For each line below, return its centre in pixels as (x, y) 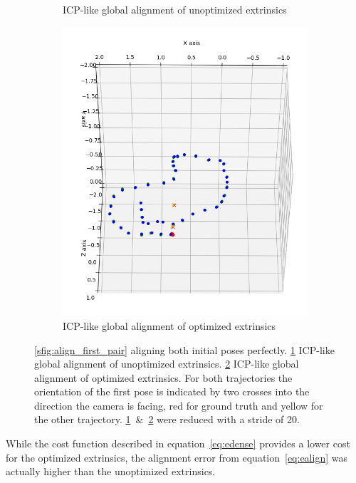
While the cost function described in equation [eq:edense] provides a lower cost (178, 443)
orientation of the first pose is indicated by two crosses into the (172, 391)
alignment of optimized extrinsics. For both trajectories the (163, 377)
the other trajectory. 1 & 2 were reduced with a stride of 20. (167, 419)
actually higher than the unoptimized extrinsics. (111, 471)
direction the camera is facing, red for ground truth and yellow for (179, 405)
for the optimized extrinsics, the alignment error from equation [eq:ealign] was (177, 457)
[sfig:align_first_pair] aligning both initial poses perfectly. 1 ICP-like (184, 349)
